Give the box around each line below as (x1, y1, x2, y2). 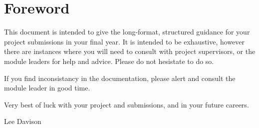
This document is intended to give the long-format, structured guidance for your (4, 26, 250, 37)
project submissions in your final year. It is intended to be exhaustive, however (4, 36, 245, 46)
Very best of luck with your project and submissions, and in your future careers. (4, 99, 249, 109)
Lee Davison (4, 116, 41, 126)
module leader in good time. (4, 82, 90, 93)
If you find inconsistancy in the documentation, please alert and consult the (4, 72, 236, 83)
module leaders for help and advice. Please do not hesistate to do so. (4, 55, 214, 66)
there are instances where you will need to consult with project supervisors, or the (4, 46, 256, 56)
